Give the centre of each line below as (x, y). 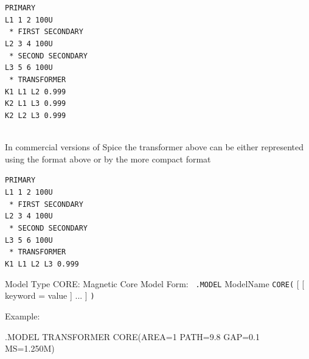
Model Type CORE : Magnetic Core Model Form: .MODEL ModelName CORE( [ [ (155, 283)
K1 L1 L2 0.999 (36, 92)
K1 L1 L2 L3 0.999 (42, 264)
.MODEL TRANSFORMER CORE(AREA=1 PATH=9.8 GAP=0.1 (132, 336)
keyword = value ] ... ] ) (50, 295)
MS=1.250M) (30, 348)
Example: (23, 315)
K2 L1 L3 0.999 (36, 104)
